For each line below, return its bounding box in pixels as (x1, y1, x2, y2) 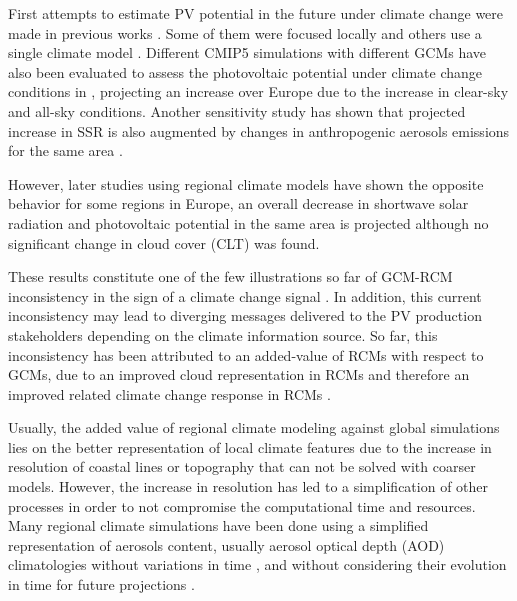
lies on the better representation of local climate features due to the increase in (8, 436, 492, 457)
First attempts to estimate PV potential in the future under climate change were (8, 3, 504, 23)
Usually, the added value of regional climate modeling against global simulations (8, 417, 500, 438)
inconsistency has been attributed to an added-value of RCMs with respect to (8, 344, 484, 365)
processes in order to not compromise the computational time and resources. (8, 495, 476, 516)
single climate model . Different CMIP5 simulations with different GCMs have (8, 42, 487, 63)
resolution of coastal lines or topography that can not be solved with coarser (8, 456, 476, 477)
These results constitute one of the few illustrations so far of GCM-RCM (8, 266, 453, 287)
